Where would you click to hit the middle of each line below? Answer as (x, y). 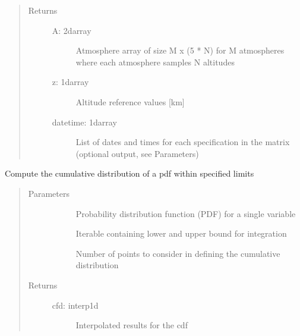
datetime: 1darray (84, 122)
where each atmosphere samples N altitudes (155, 62)
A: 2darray (72, 30)
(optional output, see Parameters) (137, 153)
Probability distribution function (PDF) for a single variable (186, 213)
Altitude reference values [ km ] (130, 101)
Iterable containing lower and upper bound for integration (181, 233)
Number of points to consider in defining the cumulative (178, 253)
